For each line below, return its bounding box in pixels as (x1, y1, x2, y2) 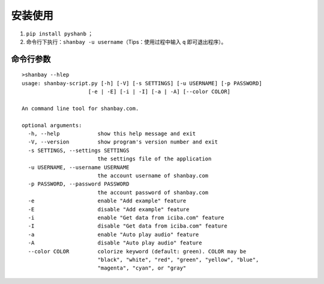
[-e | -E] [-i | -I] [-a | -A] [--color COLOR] (88, 88, 231, 95)
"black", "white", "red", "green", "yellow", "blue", (97, 256, 259, 263)
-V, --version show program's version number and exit (28, 139, 218, 145)
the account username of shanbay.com (97, 172, 209, 180)
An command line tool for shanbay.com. (22, 105, 139, 112)
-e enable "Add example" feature (28, 198, 187, 204)
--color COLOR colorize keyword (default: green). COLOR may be (28, 248, 247, 255)
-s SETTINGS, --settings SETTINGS (28, 147, 130, 154)
